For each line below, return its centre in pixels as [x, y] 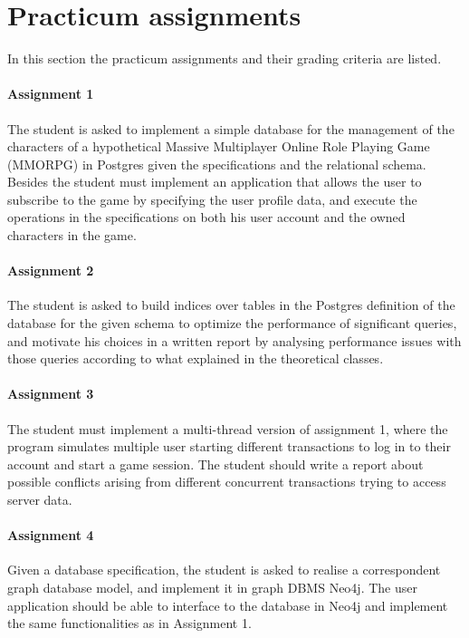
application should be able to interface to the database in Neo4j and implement [228, 605]
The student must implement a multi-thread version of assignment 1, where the [228, 428]
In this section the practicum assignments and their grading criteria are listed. [225, 58]
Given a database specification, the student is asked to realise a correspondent [224, 570]
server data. [40, 500]
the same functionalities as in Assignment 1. [129, 623]
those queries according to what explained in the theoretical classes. [196, 358]
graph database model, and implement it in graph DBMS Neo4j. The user [212, 587]
